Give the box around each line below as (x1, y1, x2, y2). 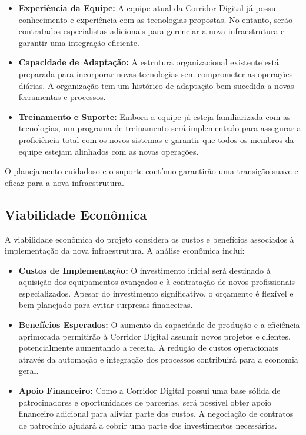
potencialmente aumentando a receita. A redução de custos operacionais (18, 341, 278, 354)
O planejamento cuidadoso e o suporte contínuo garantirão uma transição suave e (5, 165, 298, 177)
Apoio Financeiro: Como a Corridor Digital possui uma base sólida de (18, 384, 281, 397)
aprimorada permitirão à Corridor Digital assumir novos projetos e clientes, (18, 330, 291, 342)
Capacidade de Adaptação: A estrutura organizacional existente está (18, 56, 279, 68)
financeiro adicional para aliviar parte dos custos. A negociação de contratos (18, 407, 294, 420)
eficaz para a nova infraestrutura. (5, 176, 124, 188)
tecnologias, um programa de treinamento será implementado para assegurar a (18, 122, 301, 134)
